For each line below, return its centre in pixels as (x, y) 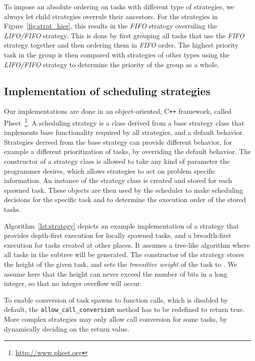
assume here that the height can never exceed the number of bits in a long (116, 273)
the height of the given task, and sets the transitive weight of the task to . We (121, 264)
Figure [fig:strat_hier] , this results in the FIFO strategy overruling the (111, 26)
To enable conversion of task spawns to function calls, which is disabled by (116, 299)
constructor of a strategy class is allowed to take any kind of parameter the (117, 161)
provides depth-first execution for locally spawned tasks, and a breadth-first (118, 235)
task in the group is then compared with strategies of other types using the (117, 54)
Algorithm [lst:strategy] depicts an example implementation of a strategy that (122, 225)
